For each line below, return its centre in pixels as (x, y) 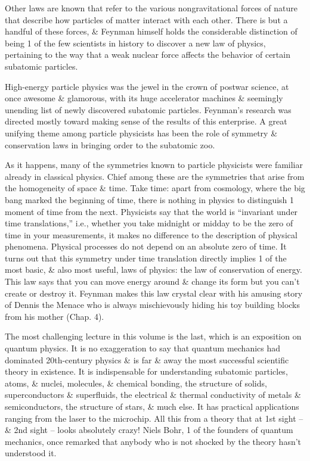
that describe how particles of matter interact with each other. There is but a (146, 19)
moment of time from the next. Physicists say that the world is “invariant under (151, 211)
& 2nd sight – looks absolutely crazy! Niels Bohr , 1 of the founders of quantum (149, 430)
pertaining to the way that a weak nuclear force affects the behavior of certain (148, 54)
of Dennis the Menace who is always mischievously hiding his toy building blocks (153, 305)
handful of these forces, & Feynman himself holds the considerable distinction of (151, 31)
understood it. (31, 453)
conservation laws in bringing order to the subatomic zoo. (110, 144)
